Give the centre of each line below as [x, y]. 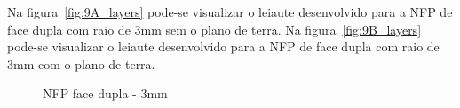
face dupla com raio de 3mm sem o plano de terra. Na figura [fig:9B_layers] [214, 29]
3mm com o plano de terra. [81, 63]
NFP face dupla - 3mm [105, 93]
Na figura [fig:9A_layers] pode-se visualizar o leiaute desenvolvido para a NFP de [230, 12]
